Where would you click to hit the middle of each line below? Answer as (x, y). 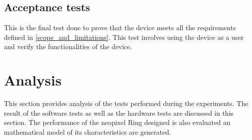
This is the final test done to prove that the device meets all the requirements (120, 27)
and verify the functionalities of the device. (68, 46)
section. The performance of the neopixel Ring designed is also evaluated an (117, 122)
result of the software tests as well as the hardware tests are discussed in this (119, 113)
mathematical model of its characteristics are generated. (87, 131)
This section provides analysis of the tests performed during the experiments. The (126, 103)
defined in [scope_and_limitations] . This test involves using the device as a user (124, 37)
